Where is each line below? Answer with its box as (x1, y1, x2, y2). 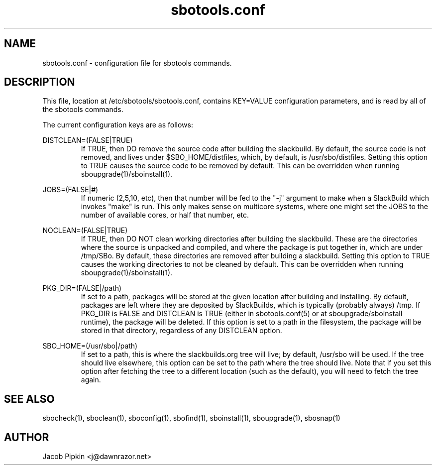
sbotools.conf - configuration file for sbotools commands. (42, 58, 232, 67)
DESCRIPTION (4, 76, 75, 89)
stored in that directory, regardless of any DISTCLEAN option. (81, 326, 282, 335)
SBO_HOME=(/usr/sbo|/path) (42, 342, 138, 351)
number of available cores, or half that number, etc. (81, 211, 249, 220)
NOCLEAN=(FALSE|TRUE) (42, 226, 128, 235)
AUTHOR (4, 431, 49, 444)
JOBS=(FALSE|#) (42, 185, 99, 194)
